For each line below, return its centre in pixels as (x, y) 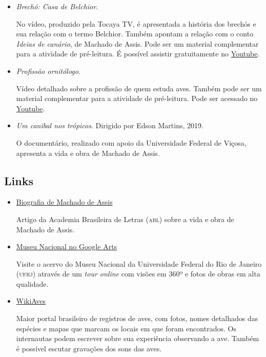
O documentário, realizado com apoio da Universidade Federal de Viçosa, (131, 142)
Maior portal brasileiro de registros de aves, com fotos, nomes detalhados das (137, 318)
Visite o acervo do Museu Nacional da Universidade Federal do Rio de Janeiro (139, 263)
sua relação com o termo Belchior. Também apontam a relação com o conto (135, 34)
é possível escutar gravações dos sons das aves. (89, 348)
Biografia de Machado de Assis (64, 202)
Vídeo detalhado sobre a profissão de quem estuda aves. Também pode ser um (139, 88)
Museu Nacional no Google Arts (67, 246)
